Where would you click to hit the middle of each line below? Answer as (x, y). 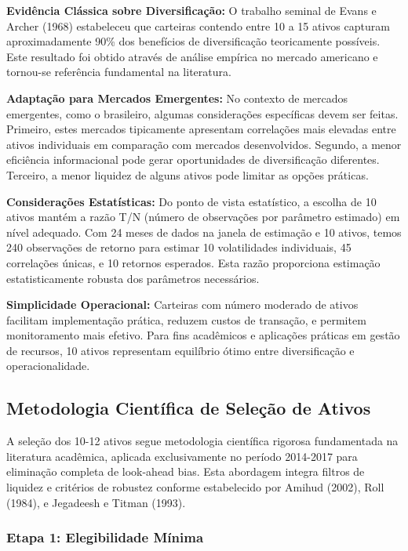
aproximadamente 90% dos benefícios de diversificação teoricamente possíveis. (193, 41)
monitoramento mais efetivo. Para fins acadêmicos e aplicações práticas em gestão (203, 335)
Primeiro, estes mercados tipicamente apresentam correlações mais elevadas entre (201, 129)
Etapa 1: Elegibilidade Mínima (105, 537)
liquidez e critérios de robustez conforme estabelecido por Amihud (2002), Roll (195, 487)
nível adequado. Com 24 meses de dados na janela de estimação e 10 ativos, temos (204, 232)
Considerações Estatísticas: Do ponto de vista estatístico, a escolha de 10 (191, 201)
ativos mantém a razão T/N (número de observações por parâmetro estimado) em (203, 217)
